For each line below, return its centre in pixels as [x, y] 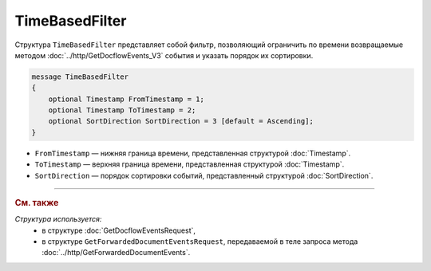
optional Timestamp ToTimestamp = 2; [122, 110]
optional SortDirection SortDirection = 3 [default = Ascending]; [181, 121]
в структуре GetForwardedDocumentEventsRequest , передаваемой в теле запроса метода [200, 242]
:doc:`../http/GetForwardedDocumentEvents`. [116, 253]
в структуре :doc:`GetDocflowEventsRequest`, [119, 230]
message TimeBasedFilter [80, 77]
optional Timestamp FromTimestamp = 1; [127, 99]
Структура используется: [58, 219]
